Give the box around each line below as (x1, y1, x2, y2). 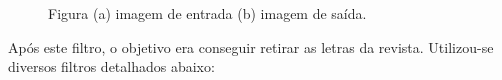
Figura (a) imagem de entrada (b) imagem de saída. (48, 3, 367, 23)
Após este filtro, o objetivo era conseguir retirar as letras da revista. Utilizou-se (8, 36, 494, 57)
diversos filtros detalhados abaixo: (8, 56, 215, 77)
